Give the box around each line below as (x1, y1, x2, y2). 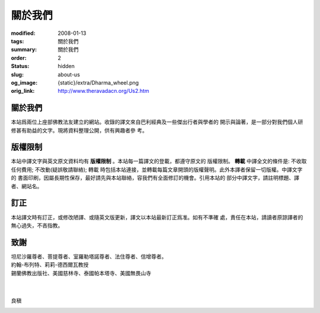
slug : (11, 71, 24, 78)
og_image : (11, 79, 38, 86)
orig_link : (11, 88, 35, 95)
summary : (11, 46, 37, 53)
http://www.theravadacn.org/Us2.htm (57, 88, 149, 95)
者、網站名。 (11, 182, 43, 189)
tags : (11, 37, 24, 44)
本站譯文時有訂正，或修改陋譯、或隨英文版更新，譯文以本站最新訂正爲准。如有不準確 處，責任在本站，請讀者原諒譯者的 (11, 214, 303, 221)
